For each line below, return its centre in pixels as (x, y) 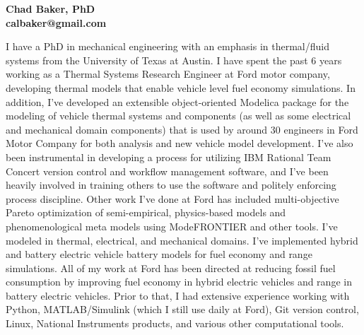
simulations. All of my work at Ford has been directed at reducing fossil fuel (171, 268)
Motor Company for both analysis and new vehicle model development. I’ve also (180, 143)
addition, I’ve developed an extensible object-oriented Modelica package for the (177, 101)
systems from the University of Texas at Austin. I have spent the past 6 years (174, 60)
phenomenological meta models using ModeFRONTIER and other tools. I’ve (172, 226)
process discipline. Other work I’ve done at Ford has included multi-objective (172, 198)
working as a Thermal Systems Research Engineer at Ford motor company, (168, 74)
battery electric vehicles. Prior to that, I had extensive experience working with (178, 295)
